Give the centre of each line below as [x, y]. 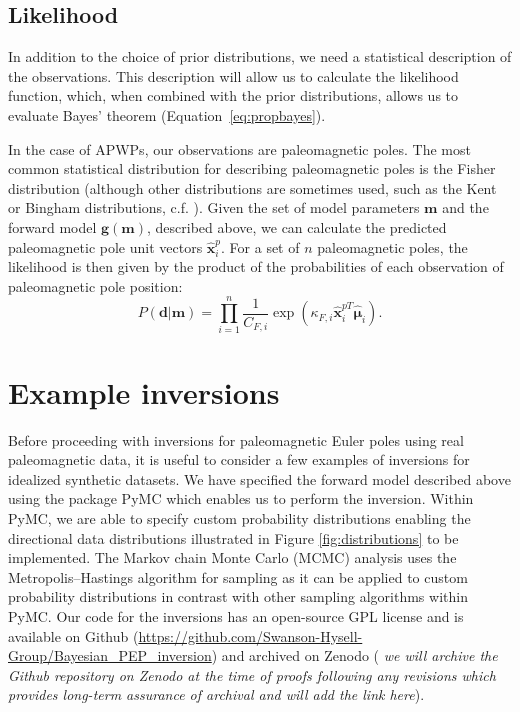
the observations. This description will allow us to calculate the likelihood [233, 75]
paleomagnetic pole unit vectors [105, 246]
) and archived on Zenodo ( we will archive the [354, 655]
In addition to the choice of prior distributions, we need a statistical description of [260, 56]
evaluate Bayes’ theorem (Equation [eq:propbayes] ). [167, 114]
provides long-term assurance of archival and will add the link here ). [216, 694]
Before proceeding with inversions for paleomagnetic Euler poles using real [236, 439]
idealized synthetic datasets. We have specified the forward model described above [259, 478]
